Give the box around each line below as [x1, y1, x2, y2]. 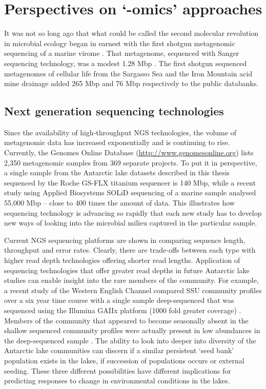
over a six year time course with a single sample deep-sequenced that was [4, 295, 234, 305]
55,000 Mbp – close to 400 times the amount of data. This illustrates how [4, 197, 235, 208]
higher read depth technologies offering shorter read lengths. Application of [4, 255, 240, 265]
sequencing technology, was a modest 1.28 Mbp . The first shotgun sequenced [4, 57, 247, 68]
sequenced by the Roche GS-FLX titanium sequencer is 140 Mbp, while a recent [4, 177, 256, 188]
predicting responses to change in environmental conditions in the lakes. [4, 375, 230, 386]
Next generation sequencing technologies [4, 103, 224, 119]
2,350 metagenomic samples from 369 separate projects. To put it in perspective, [4, 157, 257, 168]
